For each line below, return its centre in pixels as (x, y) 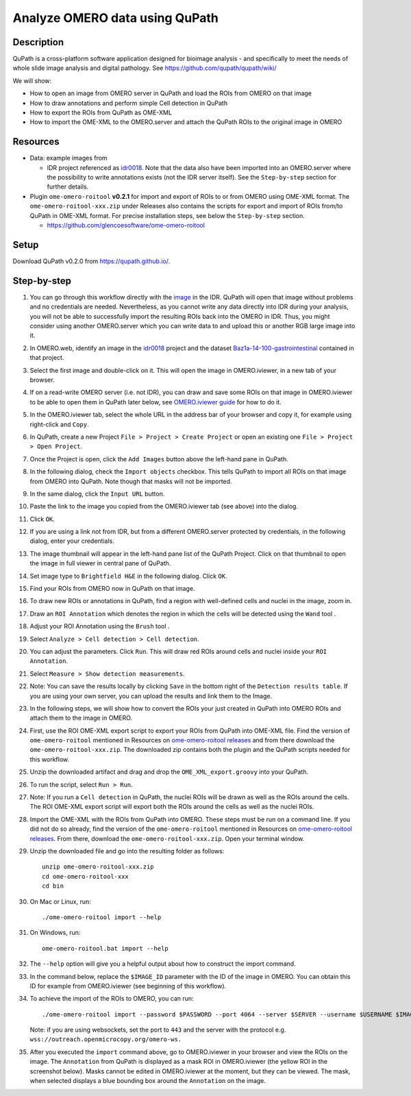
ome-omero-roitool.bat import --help (105, 948)
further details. (68, 187)
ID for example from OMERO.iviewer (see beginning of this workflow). (128, 986)
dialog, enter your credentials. (72, 541)
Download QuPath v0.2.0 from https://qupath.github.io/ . (91, 261)
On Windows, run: (55, 933)
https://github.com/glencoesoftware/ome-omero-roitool (126, 226)
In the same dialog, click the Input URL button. (97, 494)
